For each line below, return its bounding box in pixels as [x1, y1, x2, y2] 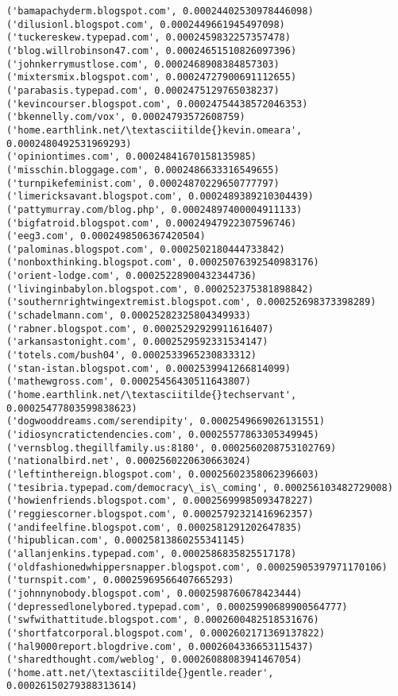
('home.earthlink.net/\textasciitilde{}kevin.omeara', [6, 124, 303, 136]
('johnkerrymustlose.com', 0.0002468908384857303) [6, 58, 280, 70]
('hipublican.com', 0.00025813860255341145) [6, 535, 245, 547]
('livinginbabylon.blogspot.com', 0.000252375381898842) [6, 283, 314, 295]
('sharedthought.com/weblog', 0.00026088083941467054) [6, 654, 303, 666]
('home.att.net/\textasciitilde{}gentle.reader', [6, 667, 274, 679]
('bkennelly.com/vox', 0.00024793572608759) [6, 111, 245, 123]
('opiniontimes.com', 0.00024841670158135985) [6, 151, 257, 163]
